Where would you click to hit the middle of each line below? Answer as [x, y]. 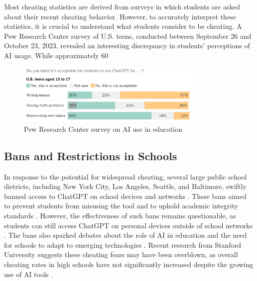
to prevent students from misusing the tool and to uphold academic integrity [121, 206]
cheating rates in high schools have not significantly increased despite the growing [129, 264]
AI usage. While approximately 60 [56, 55]
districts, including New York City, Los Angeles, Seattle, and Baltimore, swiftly [125, 186]
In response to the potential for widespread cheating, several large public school [126, 176]
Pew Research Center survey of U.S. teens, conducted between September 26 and [128, 36]
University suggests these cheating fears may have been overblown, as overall [121, 254]
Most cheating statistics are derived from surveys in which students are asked [122, 6]
